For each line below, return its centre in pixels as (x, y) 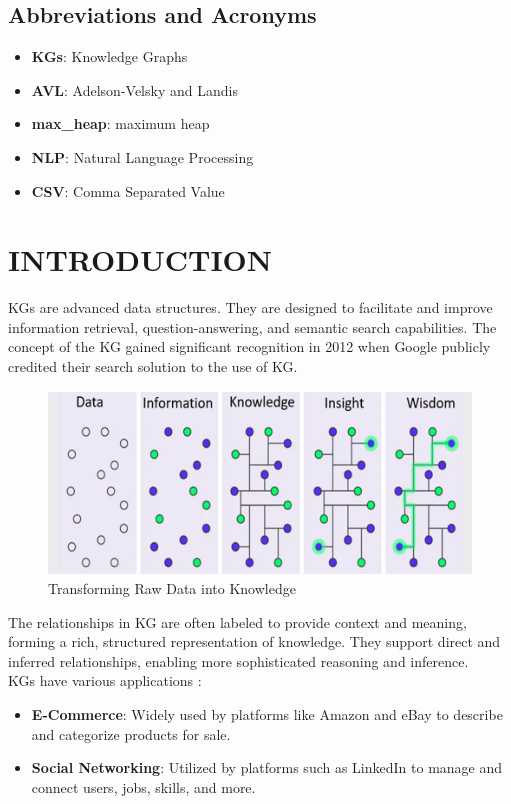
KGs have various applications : (105, 680)
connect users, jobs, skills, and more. (143, 786)
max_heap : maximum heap (120, 123)
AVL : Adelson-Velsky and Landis (134, 89)
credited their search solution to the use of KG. (153, 366)
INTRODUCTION (140, 259)
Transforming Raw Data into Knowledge (172, 588)
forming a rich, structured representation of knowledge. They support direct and (254, 641)
